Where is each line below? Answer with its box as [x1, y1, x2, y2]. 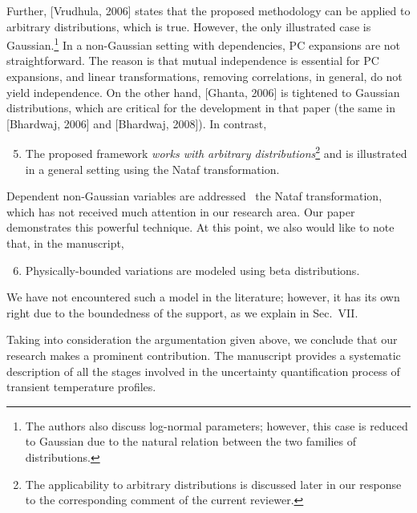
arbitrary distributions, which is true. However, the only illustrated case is [6, 18, 371, 34]
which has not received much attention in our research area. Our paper [6, 203, 355, 220]
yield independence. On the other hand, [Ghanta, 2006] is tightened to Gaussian [6, 83, 400, 100]
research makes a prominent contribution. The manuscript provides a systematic [6, 347, 401, 363]
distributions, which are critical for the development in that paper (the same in [6, 99, 396, 116]
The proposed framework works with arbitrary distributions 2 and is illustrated [25, 143, 407, 162]
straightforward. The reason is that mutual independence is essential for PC [6, 52, 379, 69]
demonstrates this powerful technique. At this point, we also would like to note [6, 219, 395, 236]
